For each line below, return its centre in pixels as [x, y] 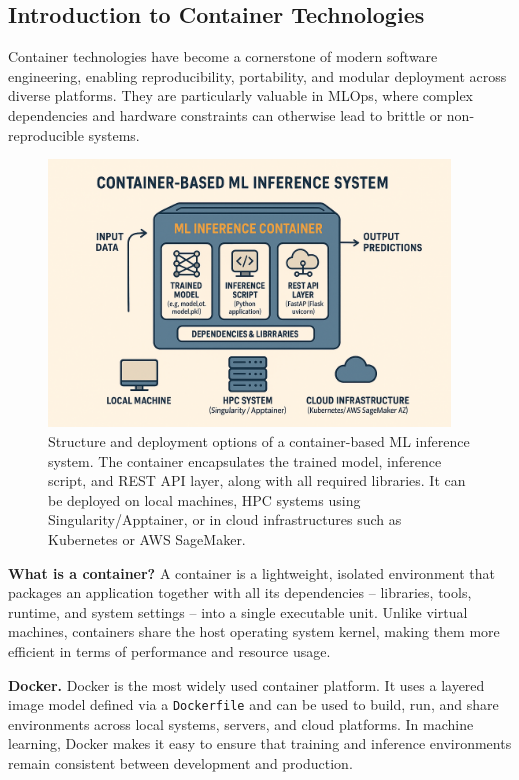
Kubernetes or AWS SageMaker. [147, 539]
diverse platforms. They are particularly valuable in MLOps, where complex [241, 95]
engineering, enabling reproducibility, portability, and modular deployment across [257, 75]
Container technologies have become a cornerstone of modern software [223, 56]
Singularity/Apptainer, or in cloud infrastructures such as [225, 519]
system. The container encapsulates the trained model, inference [245, 460]
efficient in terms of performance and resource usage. [169, 650]
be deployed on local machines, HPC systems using [204, 499]
